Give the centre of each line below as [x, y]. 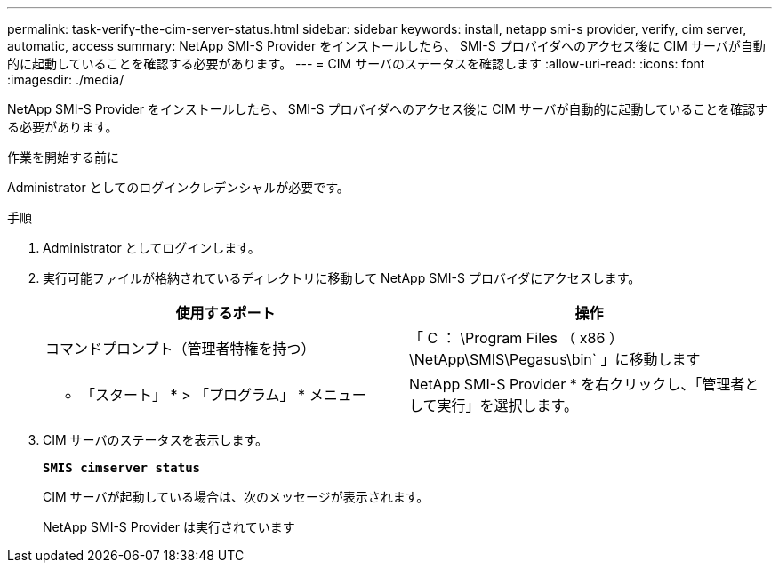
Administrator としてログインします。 [152, 248]
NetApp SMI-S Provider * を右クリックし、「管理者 [577, 384]
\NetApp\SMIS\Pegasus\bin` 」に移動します [555, 359]
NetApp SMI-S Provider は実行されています [169, 527]
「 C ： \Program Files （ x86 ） [516, 338]
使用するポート [225, 313]
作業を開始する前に [63, 157]
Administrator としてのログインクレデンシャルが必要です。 [178, 187]
